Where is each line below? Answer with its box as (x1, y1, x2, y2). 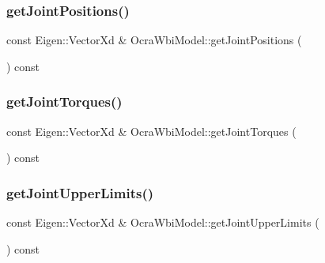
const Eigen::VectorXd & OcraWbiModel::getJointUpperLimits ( (6, 214, 319, 231)
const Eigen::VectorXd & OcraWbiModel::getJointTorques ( (6, 122, 297, 139)
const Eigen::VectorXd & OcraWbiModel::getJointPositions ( (6, 32, 302, 48)
